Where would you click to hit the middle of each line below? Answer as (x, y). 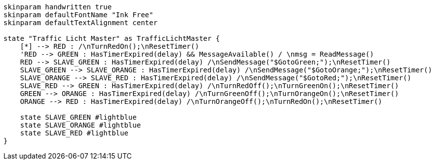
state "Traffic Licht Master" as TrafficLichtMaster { (112, 38)
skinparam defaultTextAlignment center (80, 23)
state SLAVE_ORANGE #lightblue (80, 125)
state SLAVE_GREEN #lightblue (78, 117)
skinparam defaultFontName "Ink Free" (79, 15)
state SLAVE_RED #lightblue (74, 133)
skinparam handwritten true (58, 7)
